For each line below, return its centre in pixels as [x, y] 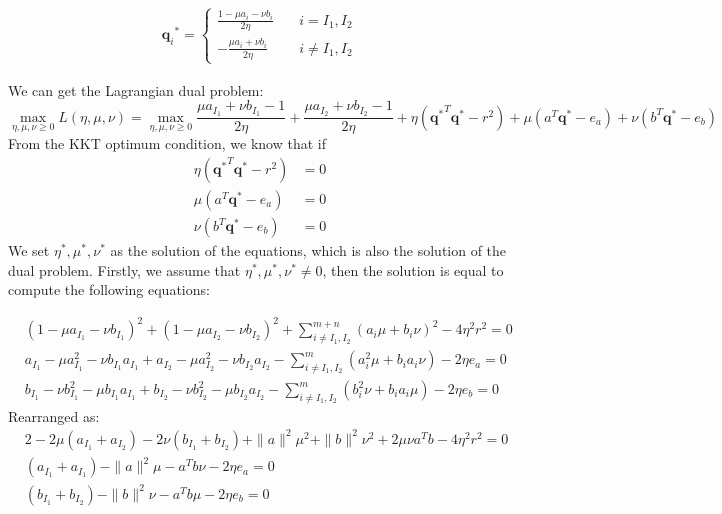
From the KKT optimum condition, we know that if [167, 143]
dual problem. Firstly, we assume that [124, 269]
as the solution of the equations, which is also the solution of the [308, 250]
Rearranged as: [54, 415]
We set [29, 250]
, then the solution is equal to [413, 269]
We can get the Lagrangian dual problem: [136, 89]
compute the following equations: [109, 289]
